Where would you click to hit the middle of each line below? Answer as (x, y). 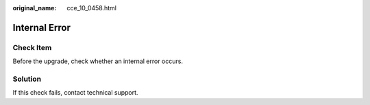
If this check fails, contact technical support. (75, 93)
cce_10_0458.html (91, 8)
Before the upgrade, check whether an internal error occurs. (98, 61)
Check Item (32, 47)
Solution (27, 79)
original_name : (35, 8)
